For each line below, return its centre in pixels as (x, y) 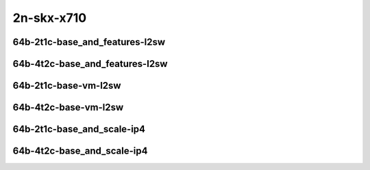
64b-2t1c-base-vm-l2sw (67, 86)
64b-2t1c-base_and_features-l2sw (89, 42)
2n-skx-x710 (50, 18)
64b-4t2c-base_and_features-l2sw (90, 64)
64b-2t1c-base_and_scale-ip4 (79, 129)
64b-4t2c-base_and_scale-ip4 (80, 151)
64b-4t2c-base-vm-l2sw (68, 108)
